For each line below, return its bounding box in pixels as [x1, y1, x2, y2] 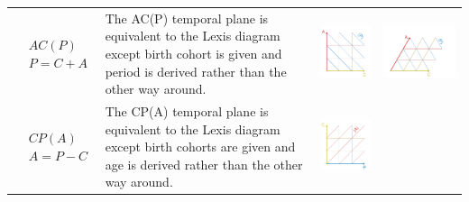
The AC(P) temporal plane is [105, 8, 269, 27]
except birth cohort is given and [105, 43, 282, 62]
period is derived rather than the [105, 61, 287, 80]
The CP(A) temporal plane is [105, 101, 269, 120]
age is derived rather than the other [105, 154, 303, 173]
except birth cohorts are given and [105, 137, 296, 156]
